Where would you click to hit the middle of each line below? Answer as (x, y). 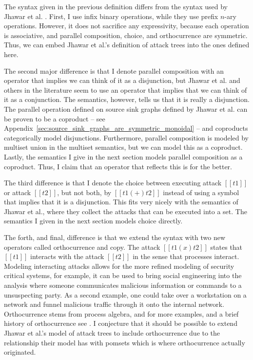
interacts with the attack (67, 256)
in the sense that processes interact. (186, 256)
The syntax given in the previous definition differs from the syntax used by (116, 6)
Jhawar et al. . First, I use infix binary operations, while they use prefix (111, 16)
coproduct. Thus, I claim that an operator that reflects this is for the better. (118, 166)
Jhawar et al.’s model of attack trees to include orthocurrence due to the (112, 333)
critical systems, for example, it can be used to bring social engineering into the (123, 275)
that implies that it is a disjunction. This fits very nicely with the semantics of (121, 202)
